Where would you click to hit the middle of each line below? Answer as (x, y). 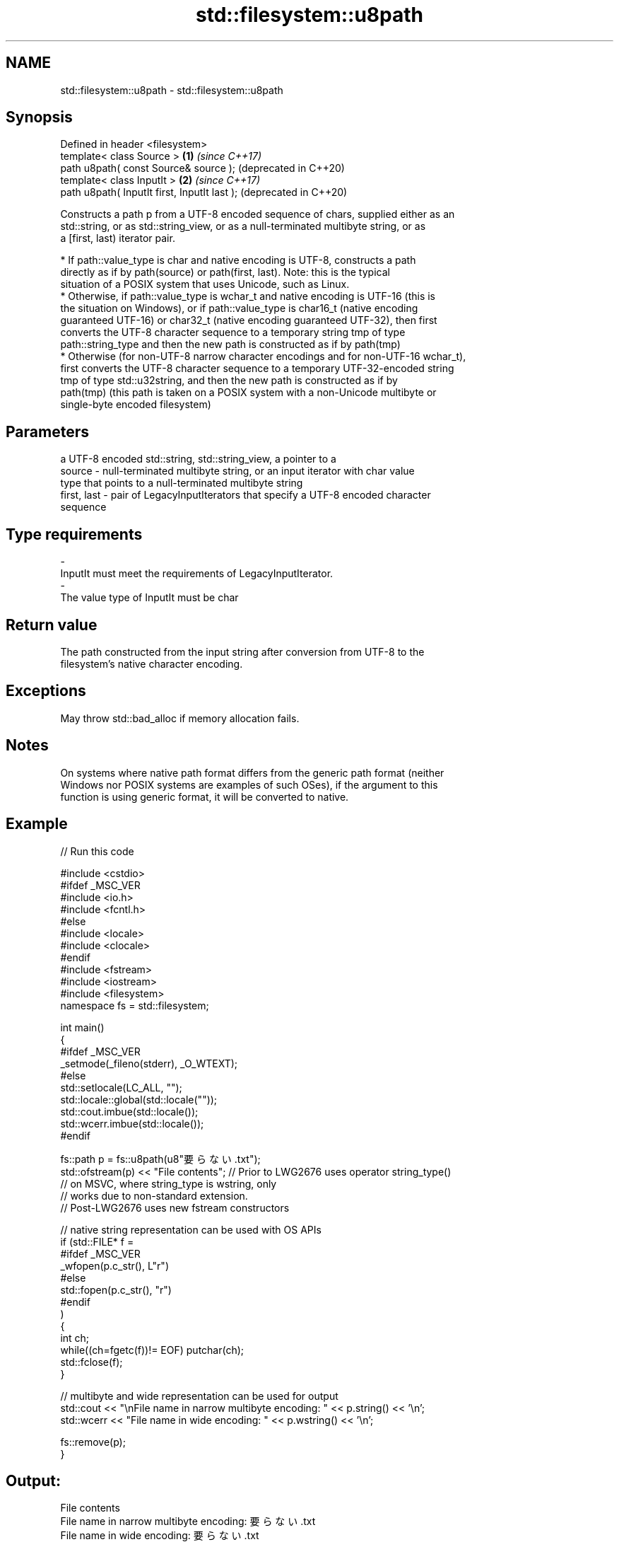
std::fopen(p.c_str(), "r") (116, 1289)
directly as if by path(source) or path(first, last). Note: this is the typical (225, 272)
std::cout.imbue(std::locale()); (129, 1111)
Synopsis (39, 117)
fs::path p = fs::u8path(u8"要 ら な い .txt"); (160, 1159)
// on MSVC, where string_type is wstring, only (169, 1183)
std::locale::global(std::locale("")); (139, 1099)
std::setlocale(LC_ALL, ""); (121, 1087)
